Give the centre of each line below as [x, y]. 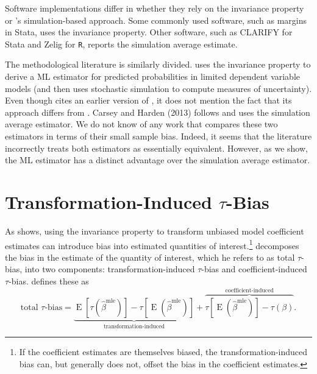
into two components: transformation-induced [110, 269]
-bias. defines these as [49, 280]
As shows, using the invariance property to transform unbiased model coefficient [155, 231]
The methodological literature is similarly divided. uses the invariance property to [158, 64]
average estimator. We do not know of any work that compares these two [141, 124]
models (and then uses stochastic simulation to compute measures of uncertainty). [158, 88]
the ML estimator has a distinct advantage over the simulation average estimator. [158, 160]
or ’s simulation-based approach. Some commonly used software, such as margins [156, 20]
